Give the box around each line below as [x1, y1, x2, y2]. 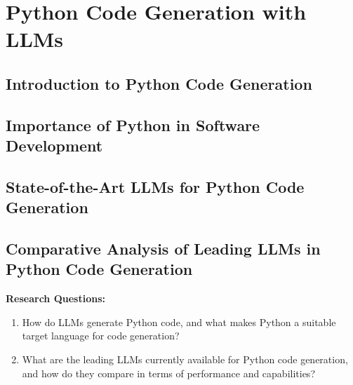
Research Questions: [6, 291, 105, 306]
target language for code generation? [22, 328, 180, 343]
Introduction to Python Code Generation [6, 72, 312, 94]
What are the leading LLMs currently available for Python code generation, [22, 352, 348, 367]
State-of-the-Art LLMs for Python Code [6, 175, 305, 197]
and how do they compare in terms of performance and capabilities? [22, 365, 315, 380]
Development [6, 135, 103, 156]
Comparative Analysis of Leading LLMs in [6, 238, 321, 259]
